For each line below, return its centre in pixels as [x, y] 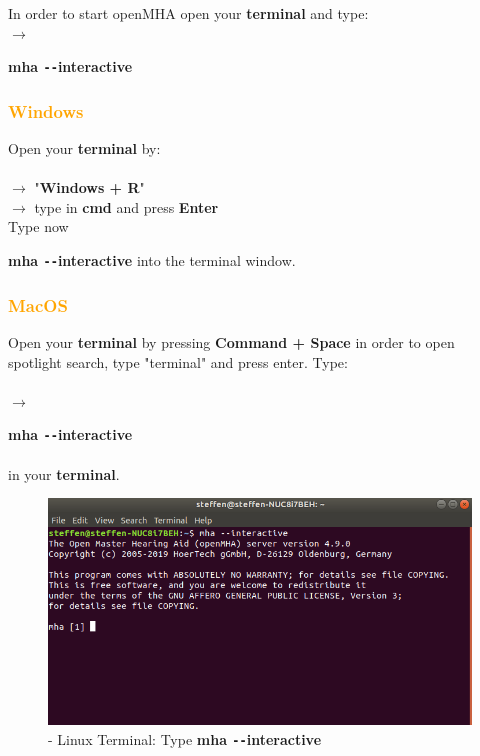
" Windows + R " [89, 187]
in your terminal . [64, 473]
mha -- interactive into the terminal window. [152, 260]
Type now [38, 226]
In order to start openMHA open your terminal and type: [188, 13]
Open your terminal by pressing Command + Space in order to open [231, 341]
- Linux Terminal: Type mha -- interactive [185, 739]
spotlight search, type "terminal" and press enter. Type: [178, 361]
